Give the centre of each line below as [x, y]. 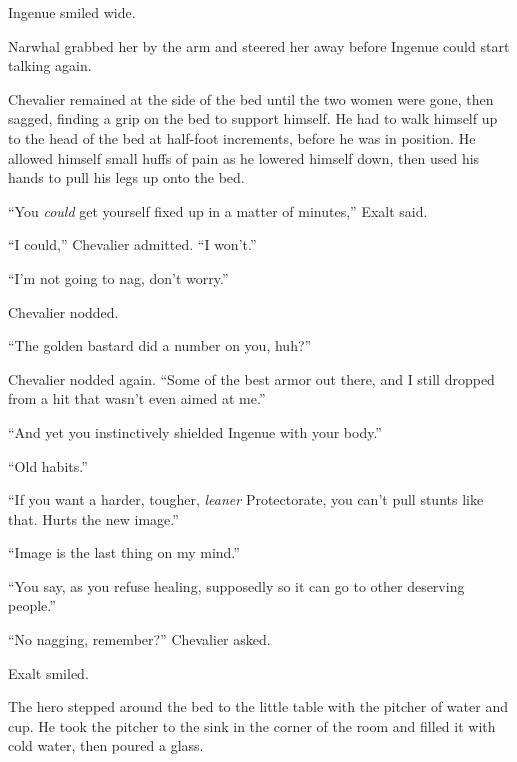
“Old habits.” [48, 465]
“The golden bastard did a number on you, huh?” [160, 345]
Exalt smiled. [48, 672]
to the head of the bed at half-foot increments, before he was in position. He [242, 137]
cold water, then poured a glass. [106, 745]
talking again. [50, 65]
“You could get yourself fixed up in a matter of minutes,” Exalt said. [218, 210]
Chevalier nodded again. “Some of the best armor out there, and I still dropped [251, 378]
